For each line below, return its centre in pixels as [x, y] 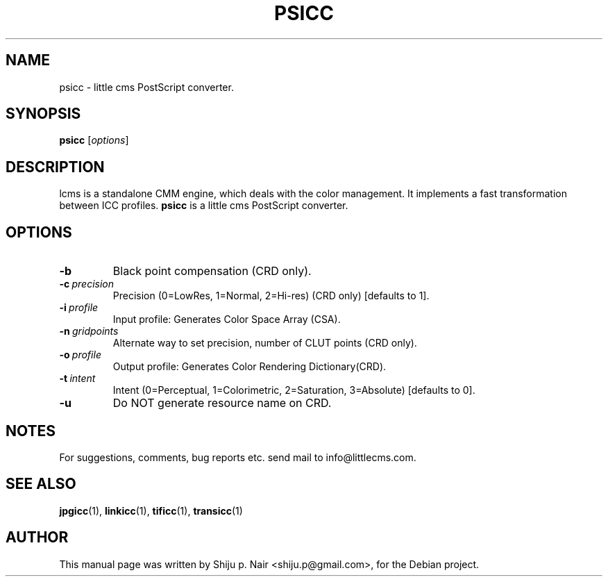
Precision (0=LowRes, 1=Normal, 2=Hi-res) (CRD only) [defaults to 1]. [271, 296]
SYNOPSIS [43, 114]
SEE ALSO [41, 484]
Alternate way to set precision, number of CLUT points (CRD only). [265, 343]
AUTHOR [37, 538]
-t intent [77, 379]
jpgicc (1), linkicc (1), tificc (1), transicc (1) [151, 510]
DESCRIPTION [55, 167]
